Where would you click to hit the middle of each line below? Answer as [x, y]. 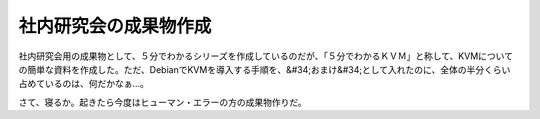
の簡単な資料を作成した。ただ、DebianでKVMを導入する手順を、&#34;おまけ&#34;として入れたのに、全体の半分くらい [264, 69]
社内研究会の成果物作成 [115, 26]
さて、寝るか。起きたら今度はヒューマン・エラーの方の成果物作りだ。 [162, 102]
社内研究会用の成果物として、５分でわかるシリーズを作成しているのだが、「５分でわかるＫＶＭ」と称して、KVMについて [266, 56]
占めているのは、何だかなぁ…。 [84, 84]
